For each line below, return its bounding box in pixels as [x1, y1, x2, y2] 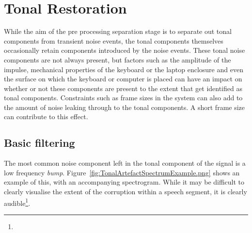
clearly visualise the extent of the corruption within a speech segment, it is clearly [4, 186, 247, 197]
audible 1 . [4, 196, 31, 208]
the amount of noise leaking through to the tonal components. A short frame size [4, 102, 245, 112]
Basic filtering [4, 135, 75, 150]
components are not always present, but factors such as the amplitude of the [4, 54, 231, 64]
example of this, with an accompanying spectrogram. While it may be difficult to [4, 177, 245, 187]
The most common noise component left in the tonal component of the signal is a [4, 158, 246, 168]
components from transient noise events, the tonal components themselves [4, 35, 223, 46]
